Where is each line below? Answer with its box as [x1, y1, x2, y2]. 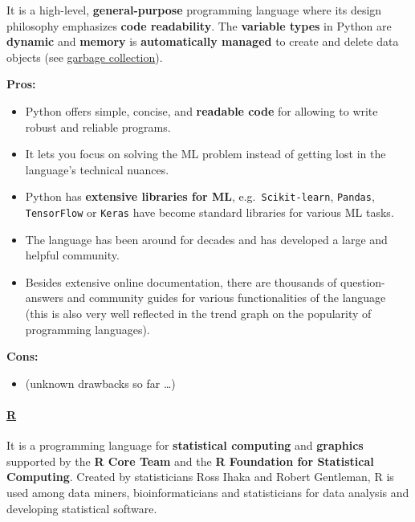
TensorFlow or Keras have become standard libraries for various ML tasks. [25, 204, 394, 220]
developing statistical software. [6, 500, 157, 516]
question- [340, 273, 385, 290]
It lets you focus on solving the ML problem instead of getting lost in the [25, 145, 386, 162]
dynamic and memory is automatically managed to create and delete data [6, 33, 399, 50]
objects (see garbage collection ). [6, 48, 163, 65]
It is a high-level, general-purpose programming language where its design [6, 2, 382, 18]
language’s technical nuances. [25, 161, 169, 177]
